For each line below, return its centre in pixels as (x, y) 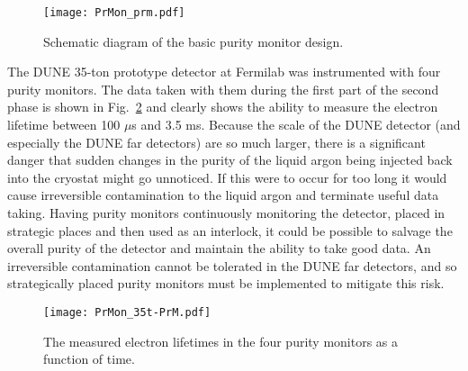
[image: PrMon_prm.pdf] (114, 13)
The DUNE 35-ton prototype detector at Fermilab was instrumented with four (224, 72)
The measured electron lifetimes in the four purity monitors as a (221, 341)
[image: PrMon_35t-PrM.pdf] (127, 312)
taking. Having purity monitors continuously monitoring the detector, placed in (226, 213)
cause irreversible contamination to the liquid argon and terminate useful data (223, 195)
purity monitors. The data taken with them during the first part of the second (223, 89)
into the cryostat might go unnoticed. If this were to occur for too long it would (227, 177)
